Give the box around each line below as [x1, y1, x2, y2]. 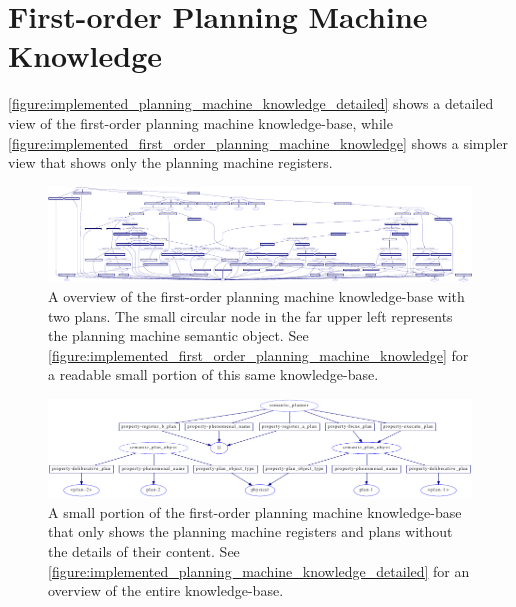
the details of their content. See [48, 541, 240, 562]
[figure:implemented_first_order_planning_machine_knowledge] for [48, 344, 469, 365]
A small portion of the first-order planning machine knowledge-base [48, 501, 462, 522]
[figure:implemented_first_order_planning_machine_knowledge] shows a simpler [8, 132, 508, 153]
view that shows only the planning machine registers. [8, 152, 333, 173]
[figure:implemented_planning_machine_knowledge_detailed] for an [48, 560, 470, 581]
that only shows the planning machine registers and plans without [48, 521, 453, 542]
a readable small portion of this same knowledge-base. [48, 364, 379, 385]
